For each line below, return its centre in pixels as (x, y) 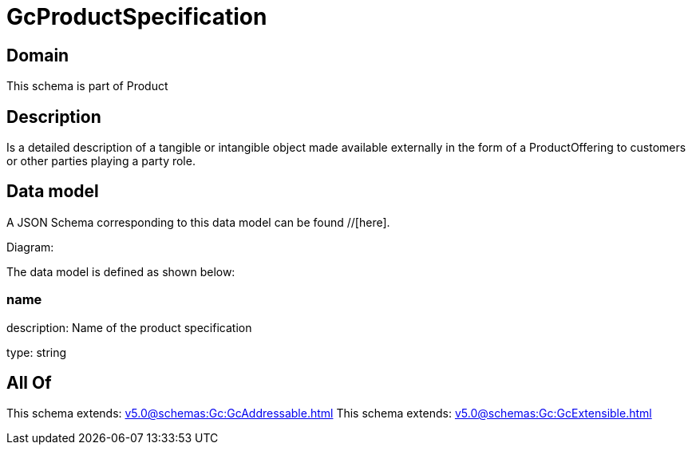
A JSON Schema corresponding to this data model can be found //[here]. (198, 222)
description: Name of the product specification (129, 327)
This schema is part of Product (87, 86)
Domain (38, 55)
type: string (37, 352)
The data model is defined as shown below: (121, 271)
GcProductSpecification (137, 17)
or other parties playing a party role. (101, 161)
